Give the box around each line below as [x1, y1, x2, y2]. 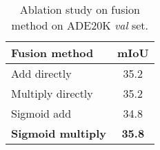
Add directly [11, 65, 72, 81]
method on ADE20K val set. [11, 17, 149, 33]
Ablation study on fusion [19, 1, 140, 17]
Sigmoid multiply [11, 125, 106, 141]
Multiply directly [11, 85, 93, 101]
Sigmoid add [11, 105, 72, 121]
